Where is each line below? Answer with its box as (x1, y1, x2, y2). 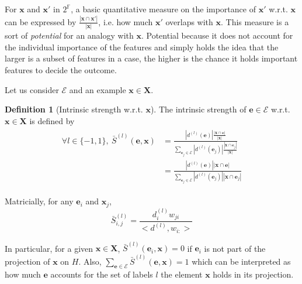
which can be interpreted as (192, 255, 291, 267)
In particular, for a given (5, 242, 93, 254)
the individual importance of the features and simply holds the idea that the (5, 40, 279, 53)
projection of (5, 255, 50, 267)
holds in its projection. (213, 268, 294, 280)
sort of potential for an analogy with (5, 29, 134, 42)
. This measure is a (221, 15, 289, 28)
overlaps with (165, 15, 213, 28)
